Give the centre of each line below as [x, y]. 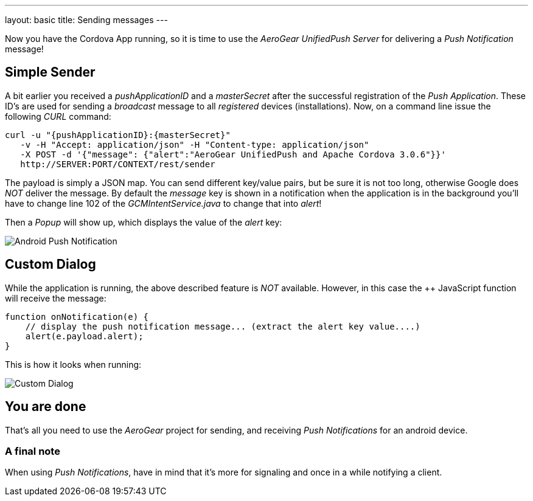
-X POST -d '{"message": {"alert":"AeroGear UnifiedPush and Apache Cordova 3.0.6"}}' [233, 154]
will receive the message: [56, 298]
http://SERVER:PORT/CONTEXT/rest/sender [118, 164]
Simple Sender [50, 72]
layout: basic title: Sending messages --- [86, 20]
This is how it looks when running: [73, 364]
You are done [46, 407]
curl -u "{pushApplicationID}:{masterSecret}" [118, 135]
